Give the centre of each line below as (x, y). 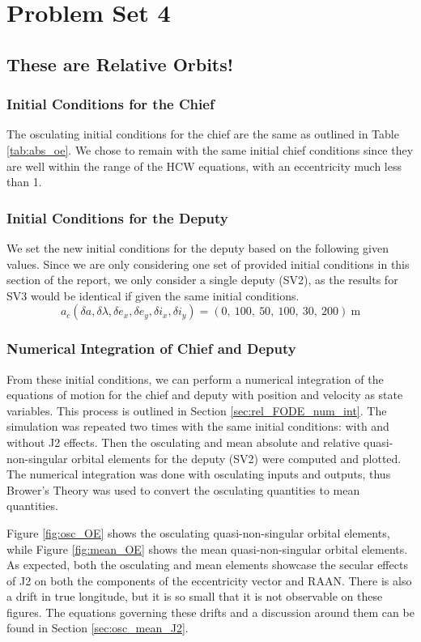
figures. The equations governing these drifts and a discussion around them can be (210, 612)
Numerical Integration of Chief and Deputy (151, 349)
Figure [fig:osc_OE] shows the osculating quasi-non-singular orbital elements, (198, 532)
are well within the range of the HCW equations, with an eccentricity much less (204, 166)
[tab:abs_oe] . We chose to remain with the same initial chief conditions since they (210, 149)
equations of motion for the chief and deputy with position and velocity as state (205, 395)
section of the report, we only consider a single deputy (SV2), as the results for (202, 280)
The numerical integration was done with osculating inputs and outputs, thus (199, 474)
